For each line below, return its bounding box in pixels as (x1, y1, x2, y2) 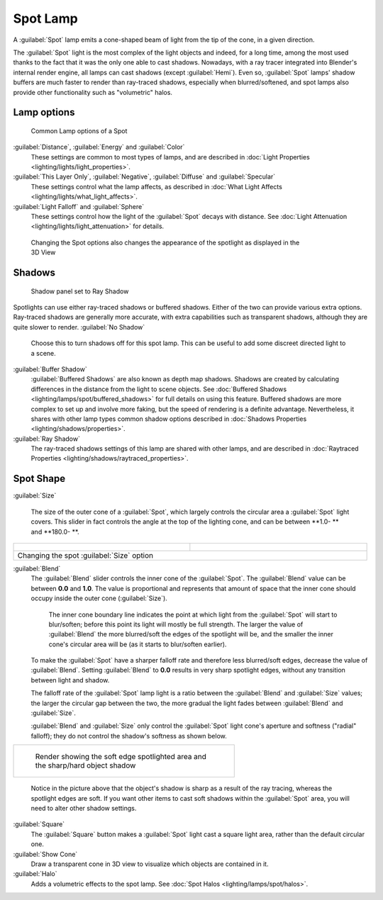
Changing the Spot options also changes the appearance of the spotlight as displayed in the (30, 238, 300, 247)
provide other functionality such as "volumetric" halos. (13, 88, 173, 96)
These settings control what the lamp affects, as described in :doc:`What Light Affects (30, 182, 283, 191)
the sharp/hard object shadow (35, 760, 136, 770)
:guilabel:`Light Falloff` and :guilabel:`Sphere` (13, 202, 145, 210)
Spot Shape (13, 473, 66, 485)
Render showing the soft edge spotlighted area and (35, 752, 207, 762)
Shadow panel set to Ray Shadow (30, 287, 129, 296)
